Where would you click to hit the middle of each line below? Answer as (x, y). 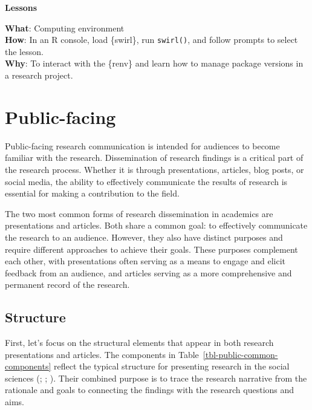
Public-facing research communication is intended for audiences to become (142, 145)
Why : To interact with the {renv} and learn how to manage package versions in (154, 63)
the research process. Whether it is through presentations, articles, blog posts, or (154, 169)
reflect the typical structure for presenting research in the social (171, 366)
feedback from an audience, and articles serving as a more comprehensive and (148, 272)
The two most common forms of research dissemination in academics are (139, 213)
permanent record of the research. (67, 285)
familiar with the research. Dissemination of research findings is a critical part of (154, 158)
